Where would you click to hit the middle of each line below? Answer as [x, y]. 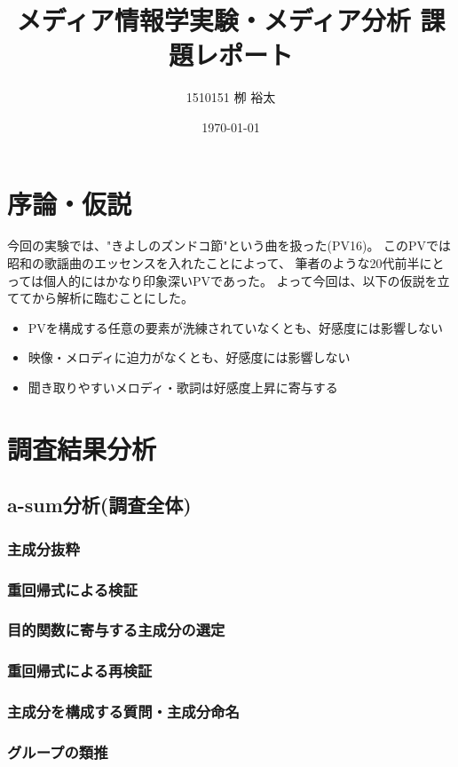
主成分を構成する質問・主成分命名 [123, 712]
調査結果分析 [82, 448]
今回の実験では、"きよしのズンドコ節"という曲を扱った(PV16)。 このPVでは [229, 245]
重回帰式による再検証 [80, 671]
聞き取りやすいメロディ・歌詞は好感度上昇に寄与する [183, 387]
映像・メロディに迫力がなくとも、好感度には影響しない [189, 357]
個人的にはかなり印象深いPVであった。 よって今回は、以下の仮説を [241, 280]
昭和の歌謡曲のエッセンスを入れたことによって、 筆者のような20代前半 [213, 263]
